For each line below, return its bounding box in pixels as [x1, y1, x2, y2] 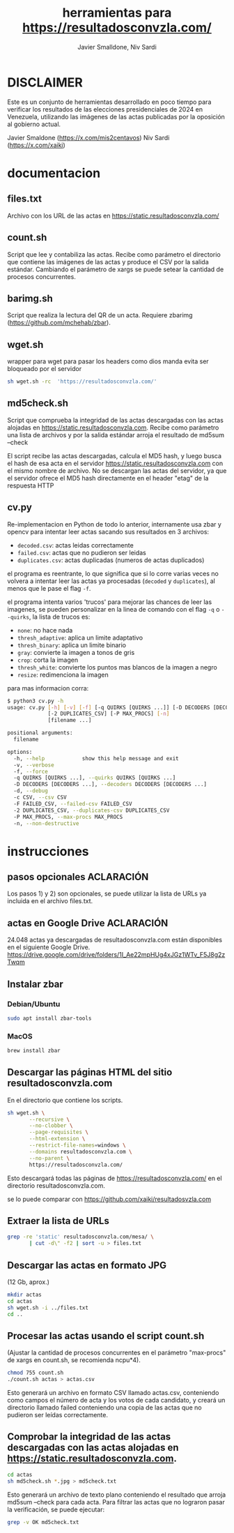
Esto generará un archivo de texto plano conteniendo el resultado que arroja [7, 1490, 226, 1499]
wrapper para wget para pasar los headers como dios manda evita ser [7, 357, 209, 365]
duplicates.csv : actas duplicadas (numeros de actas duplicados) [17, 556, 205, 564]
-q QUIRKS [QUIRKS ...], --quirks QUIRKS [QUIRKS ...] [13, 774, 176, 782]
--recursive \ [29, 1116, 70, 1123]
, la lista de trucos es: [29, 612, 91, 621]
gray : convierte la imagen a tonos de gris [17, 648, 135, 656]
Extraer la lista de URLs [7, 1215, 109, 1227]
